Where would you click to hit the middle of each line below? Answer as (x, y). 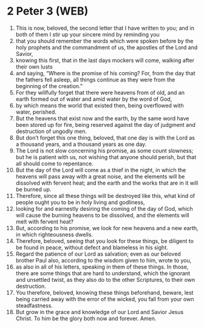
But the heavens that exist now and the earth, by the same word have (102, 118)
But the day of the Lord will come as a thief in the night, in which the (101, 170)
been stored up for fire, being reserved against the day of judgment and (106, 125)
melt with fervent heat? (45, 221)
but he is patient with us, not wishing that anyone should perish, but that (106, 157)
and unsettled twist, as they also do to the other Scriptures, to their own (105, 279)
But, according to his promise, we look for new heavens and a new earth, (107, 228)
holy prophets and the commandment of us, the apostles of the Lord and (107, 47)
